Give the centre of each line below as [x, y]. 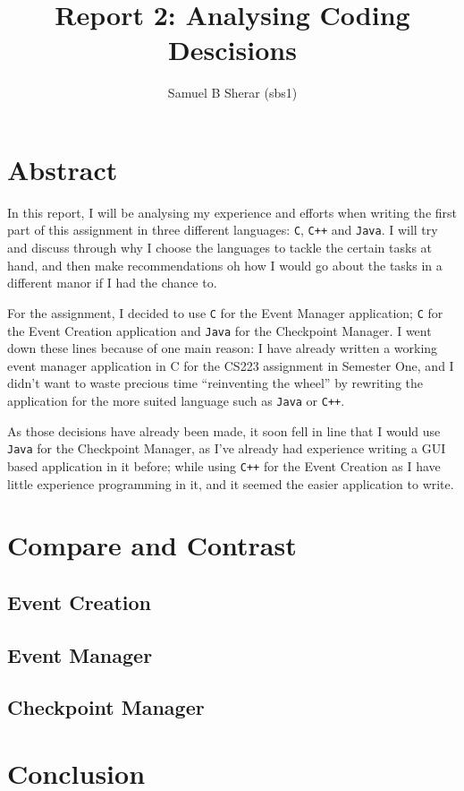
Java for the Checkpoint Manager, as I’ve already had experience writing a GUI [227, 448]
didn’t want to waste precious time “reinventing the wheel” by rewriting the [215, 383]
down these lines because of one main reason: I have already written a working [223, 348]
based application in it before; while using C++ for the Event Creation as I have [224, 465]
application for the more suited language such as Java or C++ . [176, 400]
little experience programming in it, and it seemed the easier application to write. [231, 483]
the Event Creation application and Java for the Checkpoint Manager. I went [219, 330]
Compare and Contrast [152, 545]
